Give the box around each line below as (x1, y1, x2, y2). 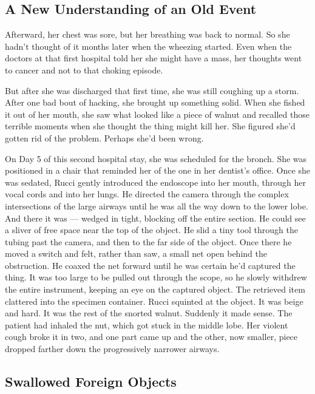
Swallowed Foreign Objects (5, 372, 177, 391)
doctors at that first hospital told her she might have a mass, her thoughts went (5, 52, 302, 64)
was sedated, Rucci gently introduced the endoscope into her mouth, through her (5, 175, 307, 188)
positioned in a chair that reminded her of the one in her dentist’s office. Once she (5, 164, 310, 177)
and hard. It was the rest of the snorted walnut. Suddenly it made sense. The (5, 307, 293, 319)
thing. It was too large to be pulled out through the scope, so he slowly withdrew (5, 271, 307, 284)
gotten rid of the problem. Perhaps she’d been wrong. (5, 131, 204, 144)
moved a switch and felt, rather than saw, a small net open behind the (5, 247, 267, 260)
